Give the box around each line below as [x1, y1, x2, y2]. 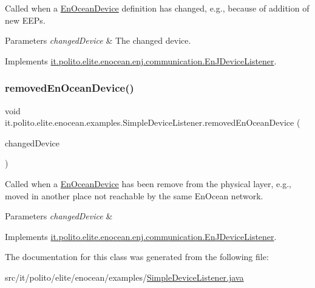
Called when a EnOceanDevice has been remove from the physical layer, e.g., [5, 177, 291, 190]
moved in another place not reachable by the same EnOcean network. [5, 189, 263, 202]
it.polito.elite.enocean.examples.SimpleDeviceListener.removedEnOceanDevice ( [5, 116, 300, 129]
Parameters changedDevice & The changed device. [5, 34, 191, 47]
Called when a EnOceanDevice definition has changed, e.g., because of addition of [5, 2, 310, 14]
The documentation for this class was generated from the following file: [5, 250, 269, 263]
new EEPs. [5, 13, 46, 26]
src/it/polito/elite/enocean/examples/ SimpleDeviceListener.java [5, 270, 244, 283]
